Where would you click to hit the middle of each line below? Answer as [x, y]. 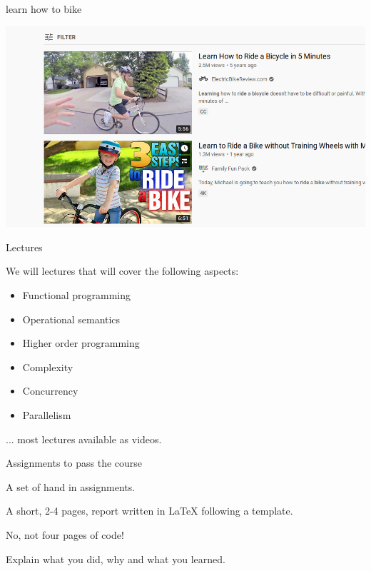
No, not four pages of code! [65, 534]
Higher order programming [81, 343]
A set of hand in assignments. [71, 486]
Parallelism [47, 415]
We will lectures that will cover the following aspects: [122, 271]
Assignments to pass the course [74, 463]
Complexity [48, 367]
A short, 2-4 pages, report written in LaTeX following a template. [149, 511]
